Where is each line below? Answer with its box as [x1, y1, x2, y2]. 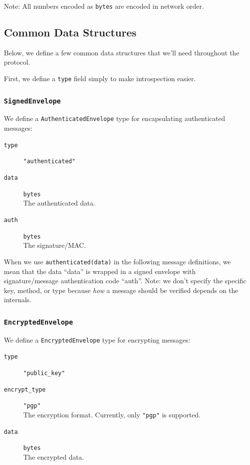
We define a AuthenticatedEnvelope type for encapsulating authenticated [4, 113, 225, 123]
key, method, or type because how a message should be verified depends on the [4, 285, 238, 295]
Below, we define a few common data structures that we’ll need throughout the [4, 47, 239, 57]
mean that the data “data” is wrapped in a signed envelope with [4, 266, 196, 276]
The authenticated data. [23, 198, 96, 208]
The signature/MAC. [23, 240, 86, 250]
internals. [4, 294, 32, 305]
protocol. [4, 57, 31, 67]
